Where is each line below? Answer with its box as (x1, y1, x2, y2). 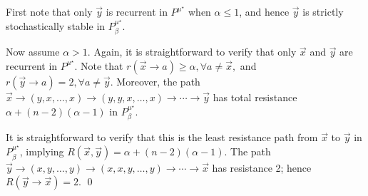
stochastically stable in (6, 18, 106, 33)
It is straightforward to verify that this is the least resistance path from (6, 130, 318, 145)
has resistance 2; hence (212, 160, 312, 175)
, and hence (239, 4, 290, 19)
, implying (19, 144, 64, 159)
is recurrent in (106, 4, 168, 19)
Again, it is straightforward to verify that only (93, 44, 297, 59)
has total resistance (213, 89, 297, 104)
